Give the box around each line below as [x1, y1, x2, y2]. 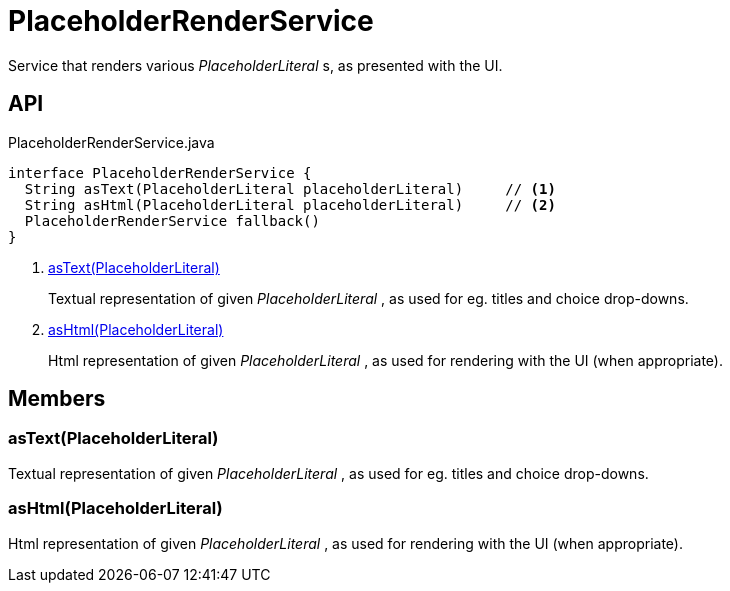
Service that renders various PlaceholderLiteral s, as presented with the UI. [8, 56, 503, 74]
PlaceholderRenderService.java [8, 133, 215, 151]
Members [8, 386, 106, 412]
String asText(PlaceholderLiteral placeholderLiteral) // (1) [24, 180, 556, 197]
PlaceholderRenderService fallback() [24, 212, 320, 229]
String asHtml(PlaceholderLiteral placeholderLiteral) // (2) [24, 196, 556, 213]
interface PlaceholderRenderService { [8, 164, 312, 181]
